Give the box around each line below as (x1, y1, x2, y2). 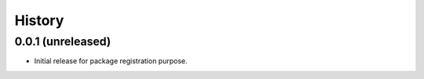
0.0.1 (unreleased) (14, 34, 111, 48)
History (14, 12, 64, 29)
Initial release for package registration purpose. (34, 56, 188, 66)
